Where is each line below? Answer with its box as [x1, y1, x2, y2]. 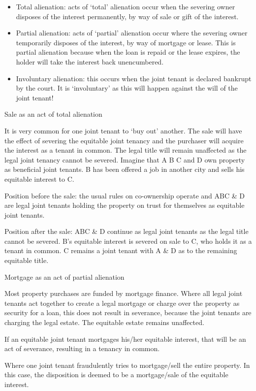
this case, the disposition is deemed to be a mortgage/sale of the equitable [4, 369, 228, 380]
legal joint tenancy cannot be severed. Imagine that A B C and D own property [4, 154, 245, 164]
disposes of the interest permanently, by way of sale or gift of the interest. [16, 11, 239, 21]
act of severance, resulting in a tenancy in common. [4, 343, 160, 354]
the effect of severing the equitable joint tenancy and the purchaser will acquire [4, 135, 244, 145]
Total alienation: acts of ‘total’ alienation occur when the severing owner [16, 1, 235, 11]
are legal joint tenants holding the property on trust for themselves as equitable [4, 200, 245, 210]
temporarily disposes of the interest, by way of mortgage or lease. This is [16, 37, 236, 47]
